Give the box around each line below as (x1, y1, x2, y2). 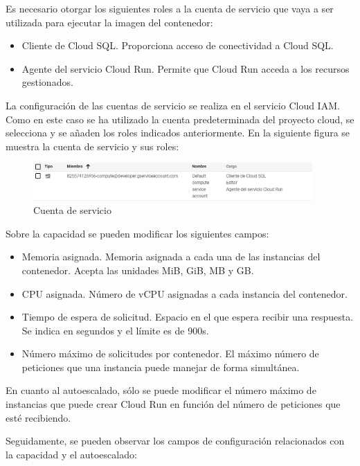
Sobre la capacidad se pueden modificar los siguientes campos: (6, 226, 269, 240)
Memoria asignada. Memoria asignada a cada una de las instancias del (21, 249, 321, 264)
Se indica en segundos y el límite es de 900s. (21, 323, 209, 337)
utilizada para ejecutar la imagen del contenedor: (6, 15, 213, 29)
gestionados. (21, 75, 73, 89)
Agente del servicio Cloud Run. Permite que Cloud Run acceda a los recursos (21, 61, 350, 75)
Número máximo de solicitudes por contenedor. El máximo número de (21, 346, 319, 361)
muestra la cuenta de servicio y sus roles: (6, 138, 179, 153)
